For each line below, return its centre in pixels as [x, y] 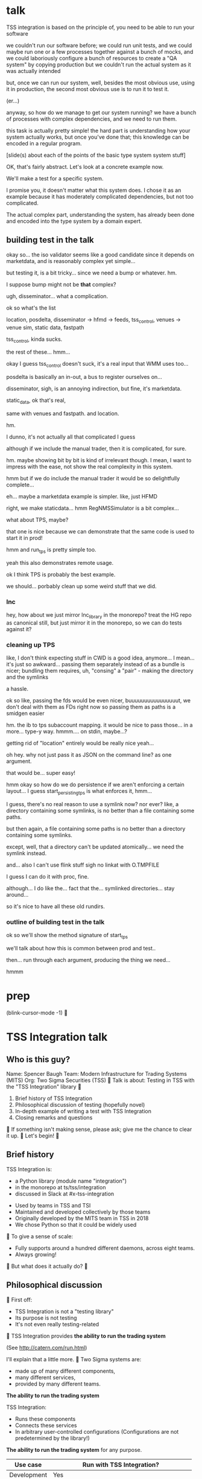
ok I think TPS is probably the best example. [61, 574]
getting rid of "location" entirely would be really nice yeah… [80, 743]
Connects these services [46, 1425]
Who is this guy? [38, 1059]
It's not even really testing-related [57, 1324]
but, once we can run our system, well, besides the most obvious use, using [100, 83]
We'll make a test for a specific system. [55, 178]
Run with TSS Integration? [121, 1465]
